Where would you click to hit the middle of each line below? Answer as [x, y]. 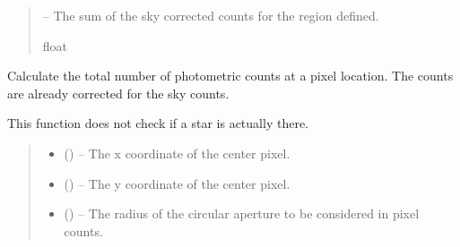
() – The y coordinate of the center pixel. [177, 183]
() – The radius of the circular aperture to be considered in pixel [242, 213]
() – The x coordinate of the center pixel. [177, 153]
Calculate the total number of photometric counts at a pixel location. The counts [230, 76]
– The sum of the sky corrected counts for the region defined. [211, 15]
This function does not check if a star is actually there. [158, 123]
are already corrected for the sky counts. [118, 93]
